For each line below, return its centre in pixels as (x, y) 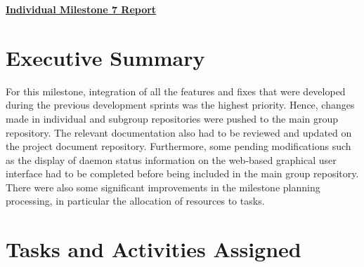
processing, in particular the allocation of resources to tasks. (135, 201)
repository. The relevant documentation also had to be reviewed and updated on (179, 132)
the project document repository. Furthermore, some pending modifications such (178, 146)
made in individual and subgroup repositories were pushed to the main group (172, 118)
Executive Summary (105, 57)
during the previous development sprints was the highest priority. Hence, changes (180, 105)
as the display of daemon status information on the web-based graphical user (171, 159)
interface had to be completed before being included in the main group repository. (182, 173)
